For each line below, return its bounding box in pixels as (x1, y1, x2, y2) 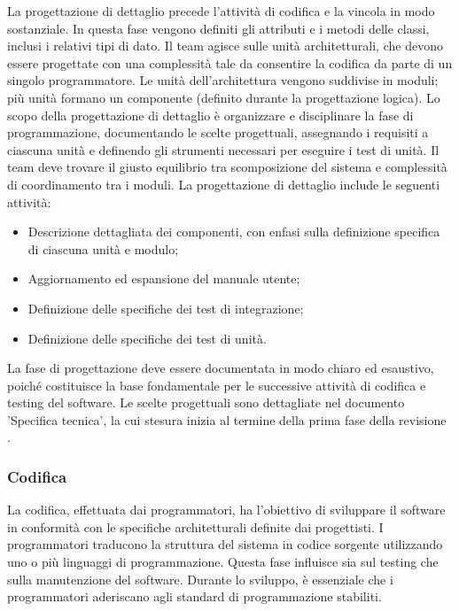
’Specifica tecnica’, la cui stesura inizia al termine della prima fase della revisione (7, 410, 447, 429)
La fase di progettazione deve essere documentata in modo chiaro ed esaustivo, (7, 359, 434, 377)
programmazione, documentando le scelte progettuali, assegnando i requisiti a (7, 123, 429, 142)
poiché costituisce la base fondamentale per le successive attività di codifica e (7, 375, 426, 394)
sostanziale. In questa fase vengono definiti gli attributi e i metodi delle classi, (7, 19, 430, 37)
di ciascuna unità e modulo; (27, 239, 179, 258)
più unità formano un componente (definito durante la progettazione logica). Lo (7, 88, 440, 106)
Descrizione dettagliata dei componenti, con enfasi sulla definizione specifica (27, 222, 440, 241)
